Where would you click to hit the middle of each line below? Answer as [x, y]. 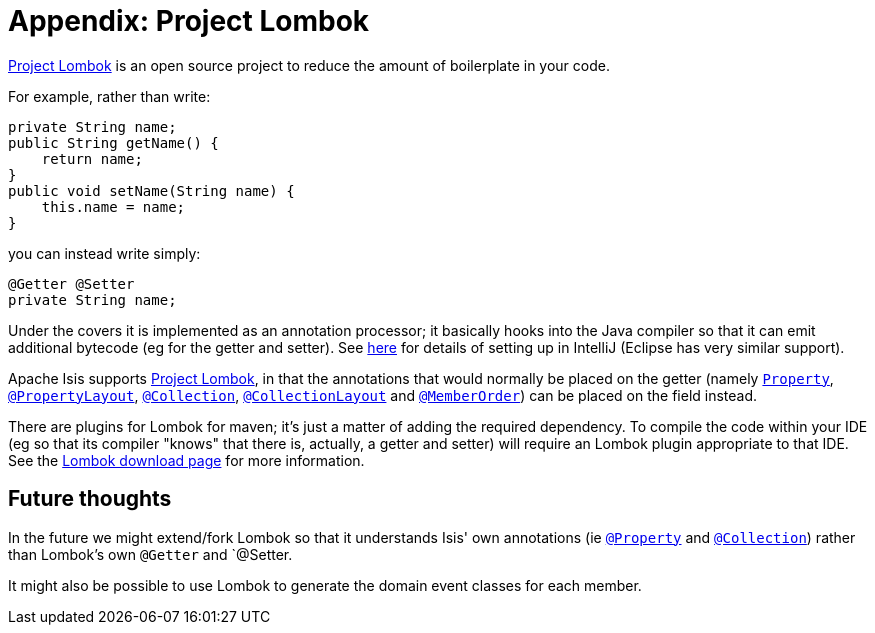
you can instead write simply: [104, 253]
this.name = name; [113, 206]
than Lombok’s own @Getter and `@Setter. [150, 554]
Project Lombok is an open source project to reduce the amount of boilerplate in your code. [309, 65]
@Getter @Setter [71, 283]
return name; [92, 158]
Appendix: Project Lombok [189, 21]
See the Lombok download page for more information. [186, 460]
